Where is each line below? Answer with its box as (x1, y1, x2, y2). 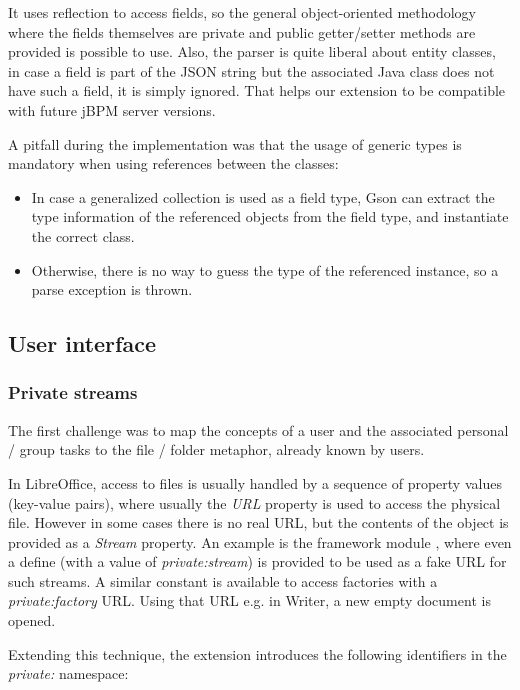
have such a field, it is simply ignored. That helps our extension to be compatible (8, 80, 506, 101)
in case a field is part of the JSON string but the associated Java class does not (8, 60, 495, 81)
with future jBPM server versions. (8, 99, 216, 120)
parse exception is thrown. (31, 279, 193, 300)
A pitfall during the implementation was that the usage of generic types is (8, 133, 462, 154)
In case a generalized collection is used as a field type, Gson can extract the (31, 186, 495, 207)
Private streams (8, 380, 138, 405)
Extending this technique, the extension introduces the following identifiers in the (8, 643, 507, 664)
